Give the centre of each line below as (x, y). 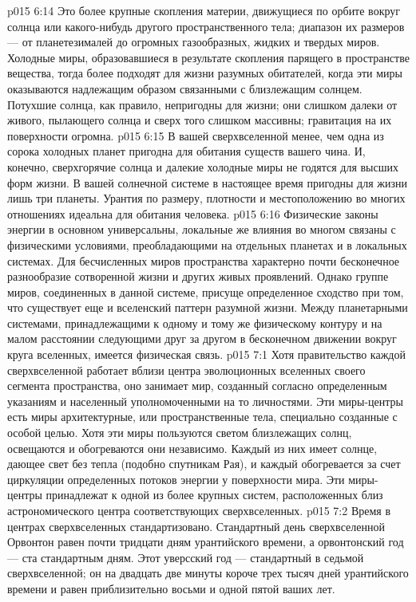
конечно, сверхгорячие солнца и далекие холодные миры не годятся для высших (203, 166)
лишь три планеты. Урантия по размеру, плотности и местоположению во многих (206, 198)
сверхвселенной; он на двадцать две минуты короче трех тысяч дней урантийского (208, 573)
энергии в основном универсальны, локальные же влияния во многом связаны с (202, 229)
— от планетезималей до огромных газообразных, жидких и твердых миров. (194, 42)
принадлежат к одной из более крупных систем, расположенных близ (214, 495)
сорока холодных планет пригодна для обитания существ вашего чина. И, (186, 151)
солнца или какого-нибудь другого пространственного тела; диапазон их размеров (206, 26)
